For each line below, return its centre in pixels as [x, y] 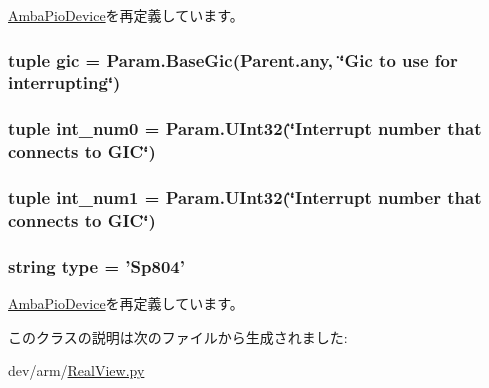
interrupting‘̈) [64, 82]
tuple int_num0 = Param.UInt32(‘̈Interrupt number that [245, 128]
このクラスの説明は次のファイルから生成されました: [178, 336]
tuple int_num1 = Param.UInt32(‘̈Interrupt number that [245, 197]
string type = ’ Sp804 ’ [96, 265]
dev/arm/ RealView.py [76, 370]
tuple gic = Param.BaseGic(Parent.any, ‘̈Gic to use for [233, 59]
